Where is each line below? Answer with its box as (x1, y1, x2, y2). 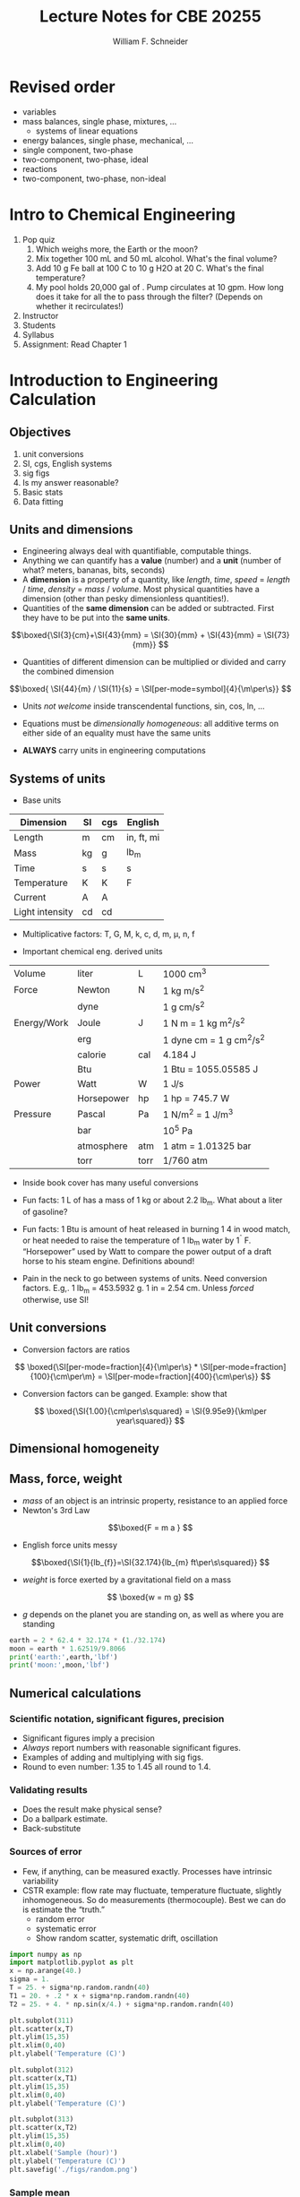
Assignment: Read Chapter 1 (21, 339, 127, 349)
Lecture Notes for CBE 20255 (39, 6, 261, 27)
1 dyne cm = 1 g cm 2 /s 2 (162, 1032, 266, 1047)
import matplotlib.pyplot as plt (9, 1958, 134, 1968)
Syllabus (21, 329, 55, 340)
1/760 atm (162, 1154, 208, 1167)
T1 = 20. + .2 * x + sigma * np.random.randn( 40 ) (9, 1991, 191, 2000)
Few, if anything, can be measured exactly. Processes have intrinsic (21, 1865, 273, 1876)
